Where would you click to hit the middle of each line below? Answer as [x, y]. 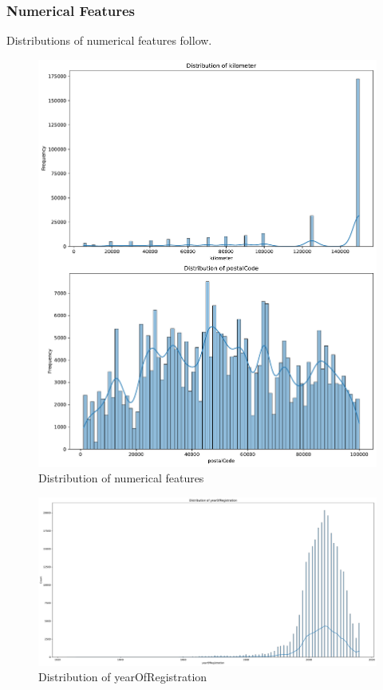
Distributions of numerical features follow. [109, 40]
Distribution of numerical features [121, 478]
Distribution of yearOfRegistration [123, 677]
